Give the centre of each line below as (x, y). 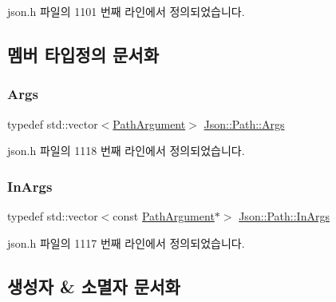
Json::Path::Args (244, 123)
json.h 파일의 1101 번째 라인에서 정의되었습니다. (126, 11)
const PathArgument (164, 216)
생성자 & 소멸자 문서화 (94, 286)
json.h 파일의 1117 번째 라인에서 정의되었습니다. (126, 242)
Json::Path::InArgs (284, 216)
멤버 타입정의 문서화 (83, 54)
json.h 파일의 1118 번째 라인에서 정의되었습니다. (126, 151)
